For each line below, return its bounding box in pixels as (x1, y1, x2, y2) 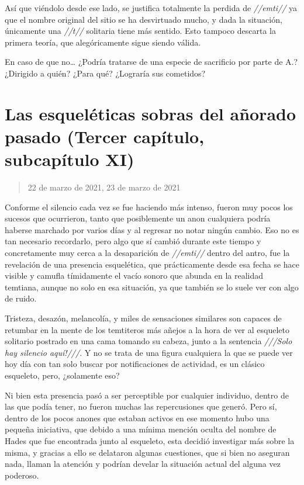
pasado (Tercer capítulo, (5, 124, 205, 148)
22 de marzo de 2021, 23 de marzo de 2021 (27, 181, 181, 193)
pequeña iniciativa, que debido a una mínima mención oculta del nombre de (5, 423, 277, 435)
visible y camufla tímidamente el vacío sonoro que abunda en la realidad (5, 269, 264, 282)
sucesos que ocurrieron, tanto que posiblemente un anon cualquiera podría (5, 212, 271, 224)
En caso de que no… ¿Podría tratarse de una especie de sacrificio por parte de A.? (5, 56, 298, 68)
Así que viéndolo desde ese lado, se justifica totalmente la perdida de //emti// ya (5, 2, 297, 13)
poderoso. (5, 469, 39, 481)
